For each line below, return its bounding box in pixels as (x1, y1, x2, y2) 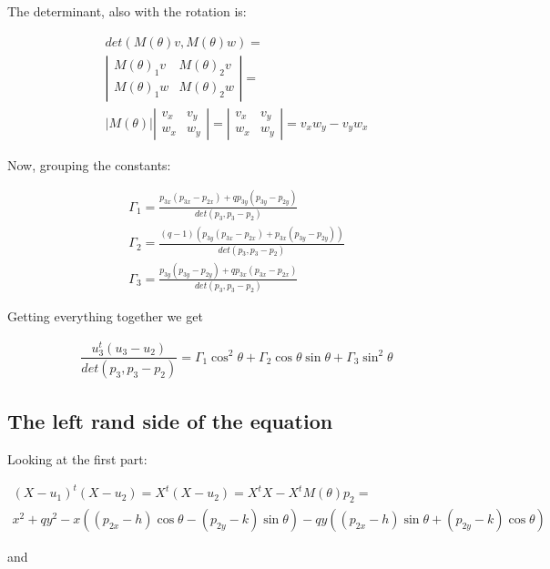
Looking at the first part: (7, 450, 148, 469)
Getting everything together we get (7, 307, 203, 326)
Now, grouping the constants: (7, 155, 171, 174)
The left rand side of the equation (7, 407, 333, 435)
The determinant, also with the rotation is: (7, 2, 247, 20)
